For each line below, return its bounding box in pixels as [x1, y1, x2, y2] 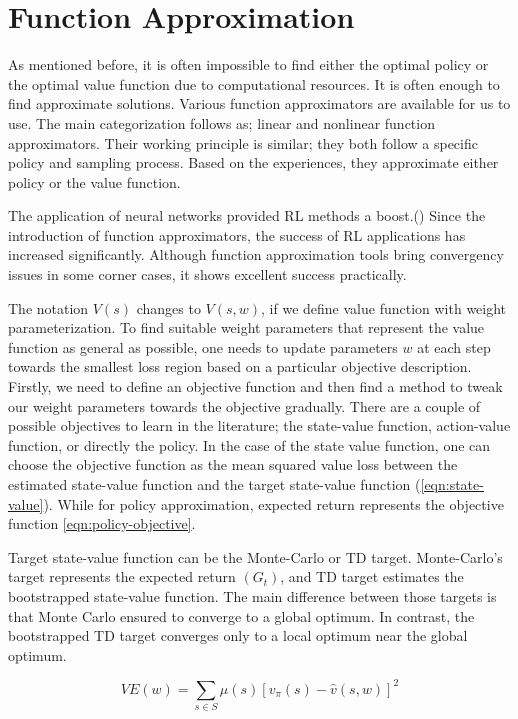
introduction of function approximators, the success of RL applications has [8, 224, 466, 245]
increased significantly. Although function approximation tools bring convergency [8, 244, 504, 265]
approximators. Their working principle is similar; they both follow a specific [8, 132, 478, 153]
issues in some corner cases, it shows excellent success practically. [8, 264, 407, 285]
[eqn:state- [420, 474, 484, 494]
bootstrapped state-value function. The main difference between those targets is [8, 585, 497, 606]
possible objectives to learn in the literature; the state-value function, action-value [8, 415, 511, 436]
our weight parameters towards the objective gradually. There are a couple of [8, 395, 481, 416]
